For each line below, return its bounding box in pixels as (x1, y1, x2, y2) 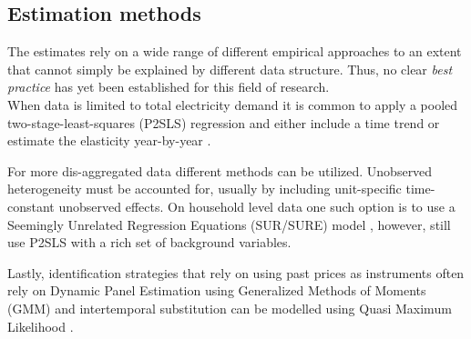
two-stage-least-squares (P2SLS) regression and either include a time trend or (7, 113, 440, 132)
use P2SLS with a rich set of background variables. (7, 233, 292, 252)
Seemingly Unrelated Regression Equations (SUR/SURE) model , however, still (7, 214, 451, 234)
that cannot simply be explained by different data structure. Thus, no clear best (7, 59, 453, 78)
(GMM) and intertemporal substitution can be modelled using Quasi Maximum (7, 298, 452, 317)
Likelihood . (7, 316, 74, 335)
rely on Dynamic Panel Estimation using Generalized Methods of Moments (7, 281, 426, 300)
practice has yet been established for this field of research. (7, 77, 330, 96)
